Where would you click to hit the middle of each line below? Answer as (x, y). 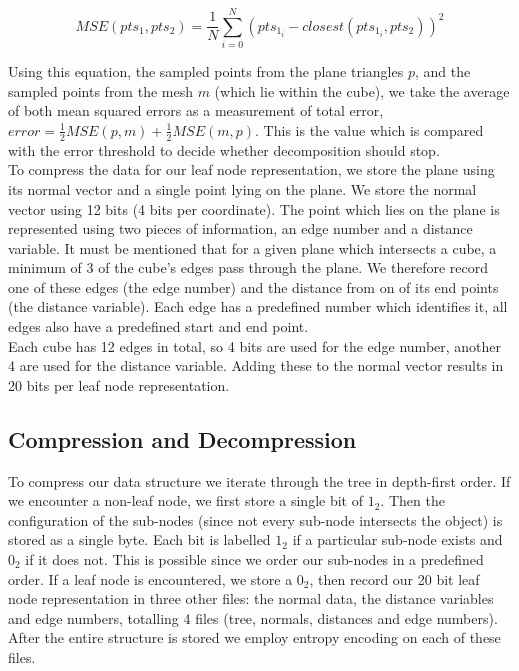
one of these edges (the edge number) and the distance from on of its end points (253, 286)
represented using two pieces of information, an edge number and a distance (240, 228)
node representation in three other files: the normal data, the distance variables (251, 598)
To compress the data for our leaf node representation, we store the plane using (251, 169)
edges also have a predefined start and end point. (158, 326)
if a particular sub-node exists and (397, 539)
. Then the (412, 500)
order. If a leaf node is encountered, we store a (150, 578)
